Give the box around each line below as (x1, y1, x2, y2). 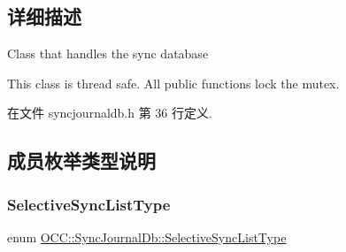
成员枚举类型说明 (7, 147, 156, 174)
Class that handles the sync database (7, 44, 209, 63)
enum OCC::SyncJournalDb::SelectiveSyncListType (7, 227, 287, 246)
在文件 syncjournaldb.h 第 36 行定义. (7, 103, 212, 122)
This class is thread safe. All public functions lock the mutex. (7, 73, 340, 92)
